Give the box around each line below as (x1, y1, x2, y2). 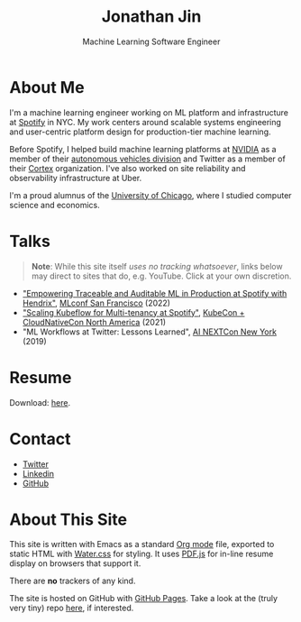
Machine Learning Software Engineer (82, 36, 221, 47)
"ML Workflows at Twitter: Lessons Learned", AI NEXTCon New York (22, 326, 278, 337)
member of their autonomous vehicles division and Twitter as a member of (9, 153, 286, 164)
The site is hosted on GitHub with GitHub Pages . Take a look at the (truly (9, 593, 278, 604)
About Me (9, 77, 85, 97)
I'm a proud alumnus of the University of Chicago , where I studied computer (9, 189, 292, 200)
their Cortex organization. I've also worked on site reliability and (9, 162, 246, 173)
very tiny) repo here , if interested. (9, 602, 134, 614)
